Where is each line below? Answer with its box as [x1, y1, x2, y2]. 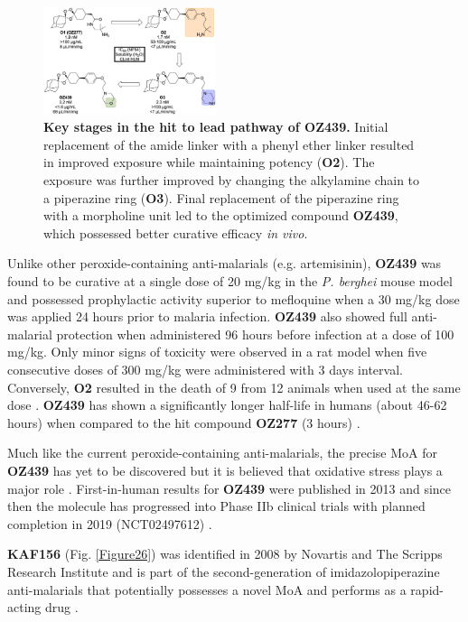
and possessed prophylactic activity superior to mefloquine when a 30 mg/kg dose [7, 289, 460, 308]
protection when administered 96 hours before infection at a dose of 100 [56, 324, 454, 343]
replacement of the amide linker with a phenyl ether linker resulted [43, 135, 415, 153]
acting [7, 598, 42, 617]
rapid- [410, 580, 444, 599]
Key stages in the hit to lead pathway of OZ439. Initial [43, 117, 388, 136]
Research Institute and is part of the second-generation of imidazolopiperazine [7, 562, 440, 580]
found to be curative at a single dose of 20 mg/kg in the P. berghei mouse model [7, 272, 453, 291]
